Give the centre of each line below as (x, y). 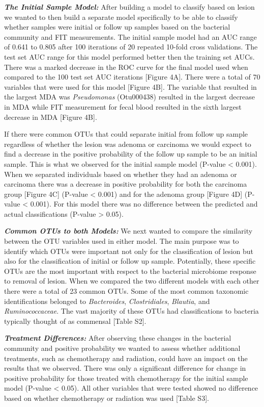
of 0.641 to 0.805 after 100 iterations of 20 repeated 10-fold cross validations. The (131, 47)
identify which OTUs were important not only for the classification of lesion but (129, 251)
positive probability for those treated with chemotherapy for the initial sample (126, 378)
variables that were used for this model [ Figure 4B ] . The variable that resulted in (130, 86)
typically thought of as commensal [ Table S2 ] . (75, 321)
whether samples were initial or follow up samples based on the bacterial (117, 27)
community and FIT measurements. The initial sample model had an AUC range (130, 36)
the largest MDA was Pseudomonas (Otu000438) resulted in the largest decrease (130, 97)
